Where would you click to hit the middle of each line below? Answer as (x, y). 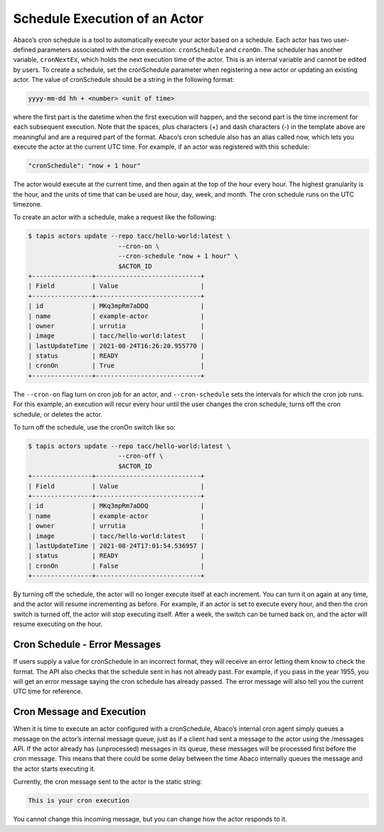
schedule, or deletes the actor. (58, 414)
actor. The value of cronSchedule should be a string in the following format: (124, 80)
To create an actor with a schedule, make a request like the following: (115, 217)
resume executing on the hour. (58, 624)
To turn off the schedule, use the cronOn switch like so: (94, 427)
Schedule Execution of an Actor (108, 19)
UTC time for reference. (48, 692)
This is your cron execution (79, 801)
